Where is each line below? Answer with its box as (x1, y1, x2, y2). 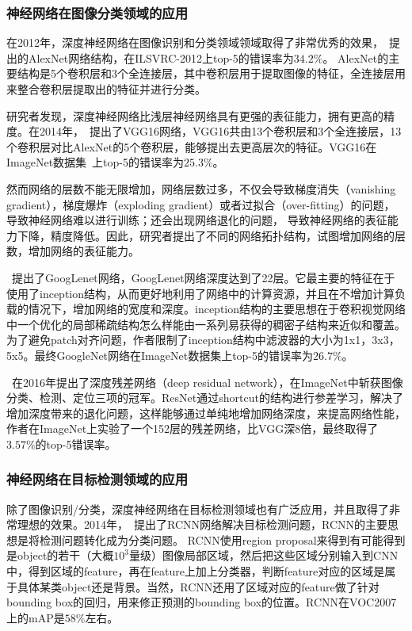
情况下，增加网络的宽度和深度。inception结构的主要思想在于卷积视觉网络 (28, 300, 406, 317)
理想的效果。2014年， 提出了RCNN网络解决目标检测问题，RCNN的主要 (17, 516, 388, 533)
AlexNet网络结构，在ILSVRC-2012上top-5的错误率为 (28, 49, 294, 66)
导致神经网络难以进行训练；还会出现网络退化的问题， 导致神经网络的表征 (6, 212, 387, 228)
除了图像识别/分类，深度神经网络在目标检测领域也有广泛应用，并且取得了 (6, 500, 389, 517)
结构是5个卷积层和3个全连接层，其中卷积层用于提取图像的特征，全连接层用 (17, 65, 406, 82)
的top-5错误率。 (35, 435, 116, 452)
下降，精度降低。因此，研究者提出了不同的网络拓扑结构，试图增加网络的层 (17, 227, 406, 243)
